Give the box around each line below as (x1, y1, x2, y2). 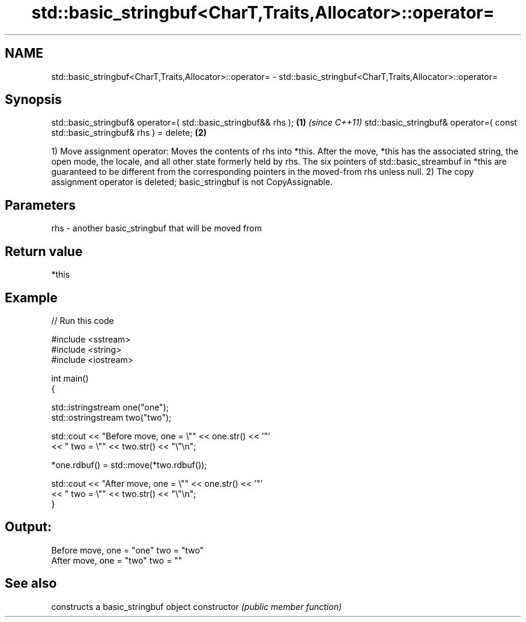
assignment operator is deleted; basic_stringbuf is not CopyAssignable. (51, 177, 333, 188)
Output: (5, 519, 52, 535)
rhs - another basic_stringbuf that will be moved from (51, 223, 262, 234)
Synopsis (5, 92, 62, 108)
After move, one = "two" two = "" (51, 555, 183, 566)
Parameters (5, 197, 76, 213)
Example (5, 290, 58, 305)
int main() (51, 373, 89, 383)
